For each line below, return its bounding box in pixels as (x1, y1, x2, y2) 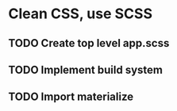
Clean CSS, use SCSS (8, 5, 153, 23)
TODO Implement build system (8, 63, 164, 76)
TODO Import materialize (8, 90, 134, 104)
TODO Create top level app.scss (8, 36, 170, 50)
